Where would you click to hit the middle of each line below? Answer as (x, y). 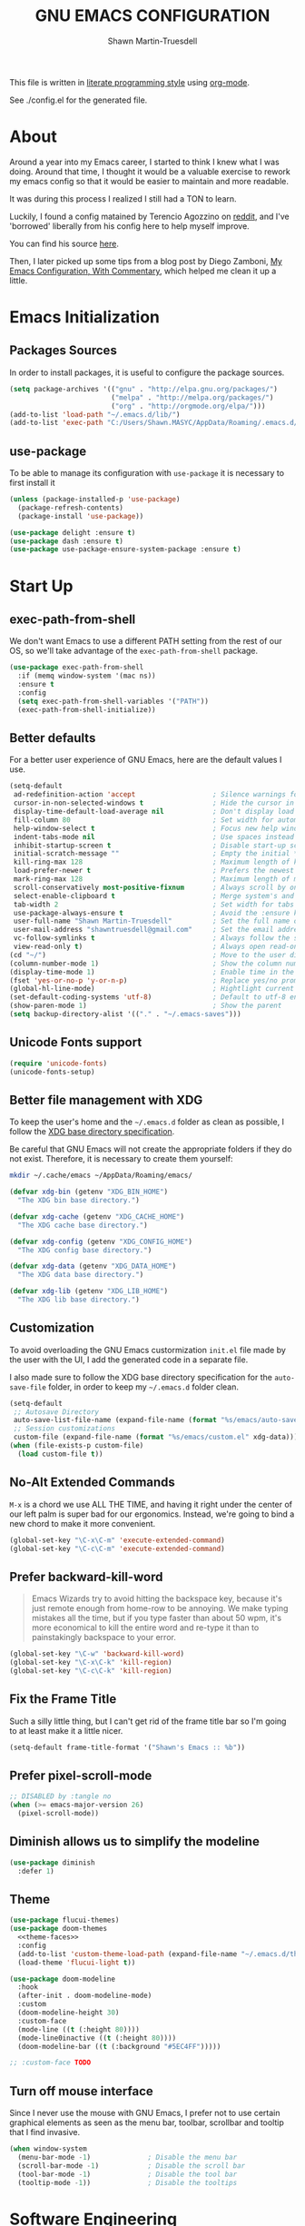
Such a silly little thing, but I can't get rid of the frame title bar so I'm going (148, 1721)
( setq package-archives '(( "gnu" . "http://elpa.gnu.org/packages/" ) (144, 389)
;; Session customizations (64, 1429)
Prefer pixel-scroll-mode (81, 1775)
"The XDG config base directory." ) (85, 1250)
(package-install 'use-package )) (81, 516)
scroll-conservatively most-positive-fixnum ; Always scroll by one (157, 887)
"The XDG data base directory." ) (81, 1275)
